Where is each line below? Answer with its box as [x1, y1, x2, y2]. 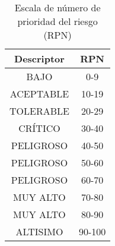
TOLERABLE [9, 104, 69, 118]
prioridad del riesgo [17, 14, 98, 28]
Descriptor [14, 52, 65, 65]
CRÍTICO [18, 121, 60, 135]
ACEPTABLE [9, 87, 69, 100]
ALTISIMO [15, 225, 63, 238]
